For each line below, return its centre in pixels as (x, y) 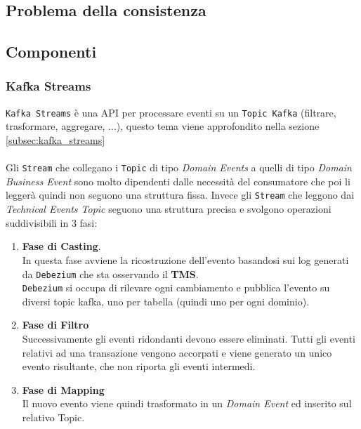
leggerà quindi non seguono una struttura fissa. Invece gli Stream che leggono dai (180, 195)
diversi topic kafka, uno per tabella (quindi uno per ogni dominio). (166, 301)
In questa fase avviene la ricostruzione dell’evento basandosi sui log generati (185, 259)
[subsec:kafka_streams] (55, 140)
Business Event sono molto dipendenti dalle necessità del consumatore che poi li (178, 181)
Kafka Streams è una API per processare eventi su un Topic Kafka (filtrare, (171, 112)
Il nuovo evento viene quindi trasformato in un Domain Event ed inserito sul (187, 403)
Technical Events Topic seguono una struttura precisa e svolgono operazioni (169, 209)
